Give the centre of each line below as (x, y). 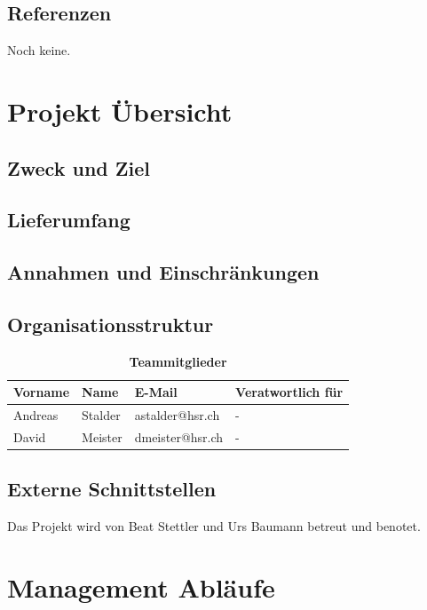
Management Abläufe (141, 587)
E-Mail (156, 392)
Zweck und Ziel (79, 167)
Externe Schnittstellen (112, 489)
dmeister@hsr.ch (179, 437)
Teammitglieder (178, 361)
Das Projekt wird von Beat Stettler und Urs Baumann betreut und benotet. (214, 526)
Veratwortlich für (289, 392)
